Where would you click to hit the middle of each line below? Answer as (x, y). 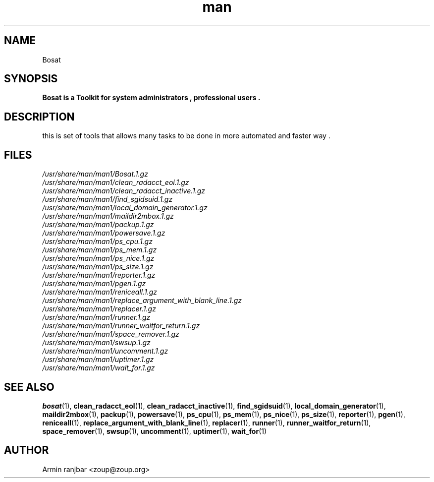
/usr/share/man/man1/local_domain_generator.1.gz (125, 208)
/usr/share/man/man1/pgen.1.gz (94, 284)
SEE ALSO (29, 387)
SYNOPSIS (31, 79)
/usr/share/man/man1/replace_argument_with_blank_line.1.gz (142, 301)
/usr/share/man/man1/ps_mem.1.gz (100, 250)
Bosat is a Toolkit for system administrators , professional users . (151, 98)
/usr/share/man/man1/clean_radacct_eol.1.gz (116, 182)
